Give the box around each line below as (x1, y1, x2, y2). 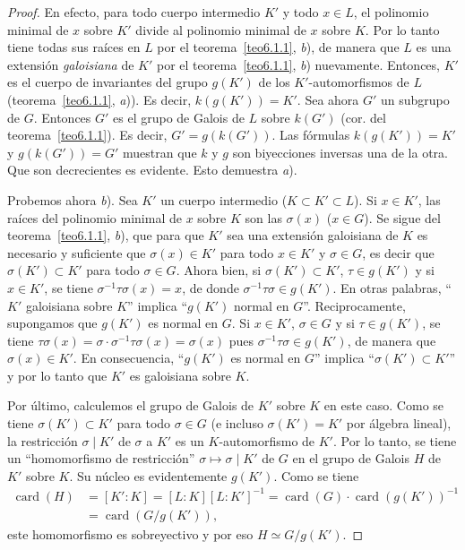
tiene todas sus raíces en (7, 38, 141, 56)
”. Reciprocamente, (303, 296, 406, 314)
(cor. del (340, 107, 386, 126)
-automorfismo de (219, 431, 315, 450)
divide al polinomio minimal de (135, 20, 306, 39)
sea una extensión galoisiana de (227, 226, 399, 245)
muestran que (123, 142, 197, 161)
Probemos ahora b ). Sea (7, 190, 138, 209)
